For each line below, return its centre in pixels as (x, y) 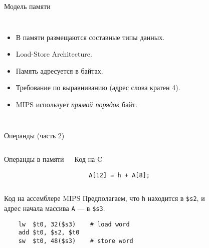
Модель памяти (27, 6)
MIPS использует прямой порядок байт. (76, 104)
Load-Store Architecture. (54, 54)
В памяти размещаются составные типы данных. (90, 37)
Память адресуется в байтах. (59, 70)
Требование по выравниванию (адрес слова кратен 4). (98, 87)
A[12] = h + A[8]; (119, 175)
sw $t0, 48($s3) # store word (76, 241)
